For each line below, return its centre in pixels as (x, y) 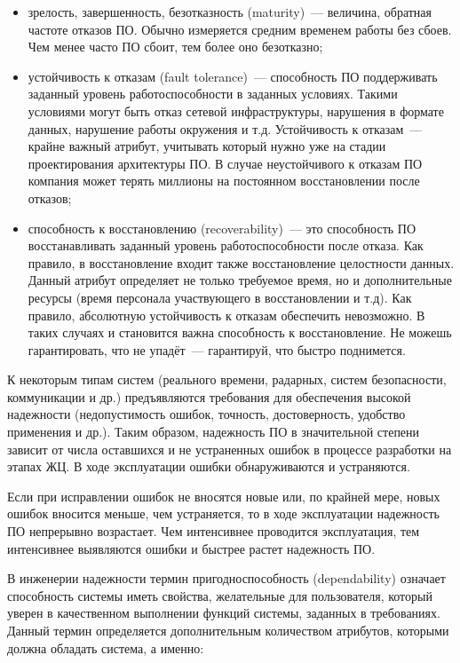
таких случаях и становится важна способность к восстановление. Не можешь (240, 332)
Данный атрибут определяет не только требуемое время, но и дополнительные (240, 280)
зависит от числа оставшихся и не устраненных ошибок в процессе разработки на (230, 449)
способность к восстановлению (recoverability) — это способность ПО (222, 228)
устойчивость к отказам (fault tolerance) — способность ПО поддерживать (233, 76)
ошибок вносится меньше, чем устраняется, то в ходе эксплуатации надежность (223, 513)
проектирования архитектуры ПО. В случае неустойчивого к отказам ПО (225, 163)
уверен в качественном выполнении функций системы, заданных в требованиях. (224, 613)
